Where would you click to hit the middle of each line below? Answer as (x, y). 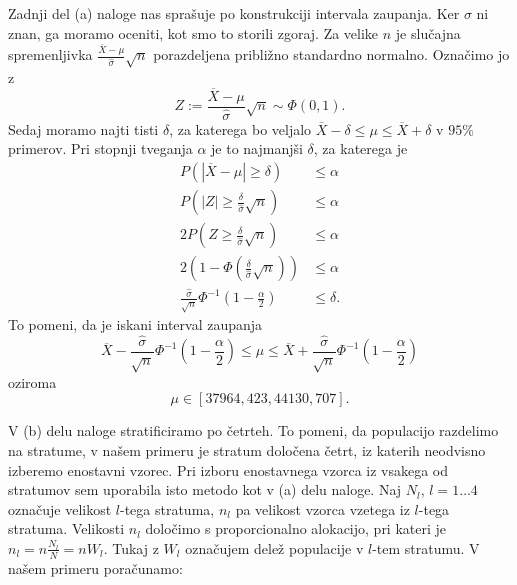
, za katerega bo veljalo (240, 128)
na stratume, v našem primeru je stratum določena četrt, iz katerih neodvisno (247, 449)
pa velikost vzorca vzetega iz (322, 508)
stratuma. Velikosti (66, 528)
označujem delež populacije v (274, 547)
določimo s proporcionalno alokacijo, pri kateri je (296, 528)
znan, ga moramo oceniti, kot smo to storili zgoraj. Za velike (193, 32)
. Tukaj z (131, 547)
